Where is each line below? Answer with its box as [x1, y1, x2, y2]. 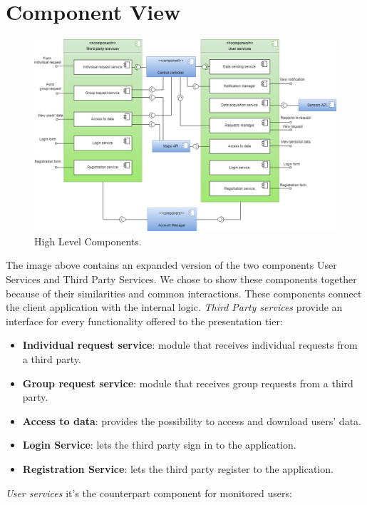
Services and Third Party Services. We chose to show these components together [6, 272, 357, 287]
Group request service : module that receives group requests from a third [22, 375, 353, 390]
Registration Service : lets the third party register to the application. [22, 461, 334, 476]
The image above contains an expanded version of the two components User [6, 257, 337, 272]
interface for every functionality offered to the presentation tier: [6, 313, 283, 328]
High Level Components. [34, 233, 142, 248]
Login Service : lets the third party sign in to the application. [22, 437, 296, 452]
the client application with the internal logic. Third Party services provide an [6, 300, 343, 315]
